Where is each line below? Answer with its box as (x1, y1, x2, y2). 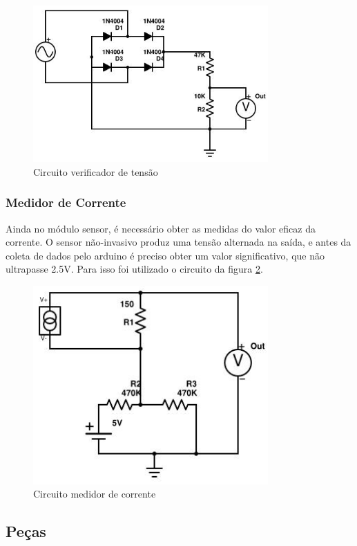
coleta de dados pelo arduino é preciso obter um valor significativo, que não (6, 248, 325, 262)
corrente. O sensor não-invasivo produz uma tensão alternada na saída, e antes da (6, 235, 351, 249)
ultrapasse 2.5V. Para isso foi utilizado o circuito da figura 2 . (6, 262, 263, 276)
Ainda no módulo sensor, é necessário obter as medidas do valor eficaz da (6, 221, 316, 235)
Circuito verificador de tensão (33, 164, 158, 179)
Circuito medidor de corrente (33, 486, 156, 501)
